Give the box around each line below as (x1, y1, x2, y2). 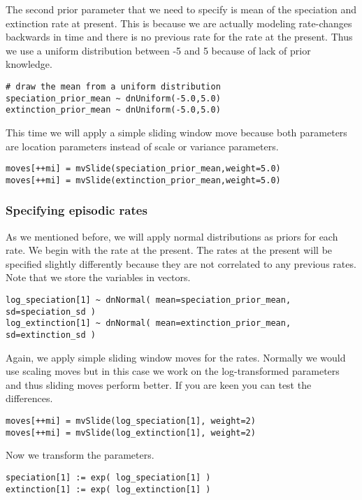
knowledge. (6, 57, 52, 71)
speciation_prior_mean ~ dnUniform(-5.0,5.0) (6, 93, 221, 103)
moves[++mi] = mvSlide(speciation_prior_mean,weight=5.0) (6, 164, 281, 174)
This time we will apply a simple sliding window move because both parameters (6, 124, 347, 139)
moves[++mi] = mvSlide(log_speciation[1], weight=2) (6, 416, 256, 427)
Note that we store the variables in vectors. (6, 270, 191, 285)
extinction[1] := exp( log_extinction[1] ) (6, 484, 211, 494)
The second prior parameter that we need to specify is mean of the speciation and (6, 2, 357, 16)
